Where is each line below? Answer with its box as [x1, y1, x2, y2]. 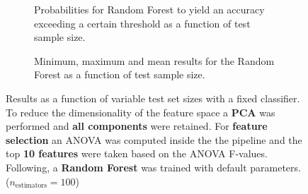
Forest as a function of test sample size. [34, 67, 205, 82]
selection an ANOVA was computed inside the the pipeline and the [6, 132, 302, 147]
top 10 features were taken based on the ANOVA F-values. [6, 146, 268, 161]
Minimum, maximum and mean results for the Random [34, 53, 275, 68]
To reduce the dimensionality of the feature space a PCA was [6, 104, 275, 119]
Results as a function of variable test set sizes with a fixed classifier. [6, 90, 300, 105]
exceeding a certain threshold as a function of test [34, 16, 251, 30]
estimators [15, 181, 47, 189]
